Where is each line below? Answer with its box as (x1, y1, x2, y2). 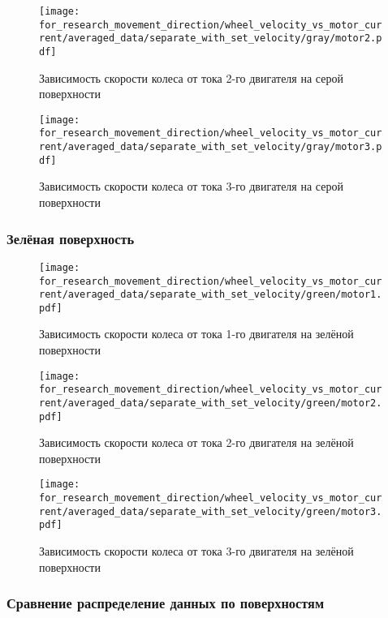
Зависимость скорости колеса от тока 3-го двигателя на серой (39, 178, 343, 195)
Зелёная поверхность (6, 228, 135, 248)
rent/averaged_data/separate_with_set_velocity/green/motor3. (39, 505, 382, 517)
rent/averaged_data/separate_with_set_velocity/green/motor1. (39, 289, 382, 301)
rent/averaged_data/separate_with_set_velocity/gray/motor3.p (39, 141, 382, 153)
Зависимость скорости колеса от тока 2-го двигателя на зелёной (39, 434, 354, 451)
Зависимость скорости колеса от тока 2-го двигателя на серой (39, 69, 343, 86)
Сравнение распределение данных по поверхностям (6, 593, 325, 613)
